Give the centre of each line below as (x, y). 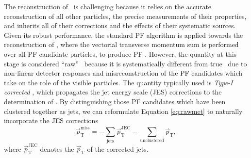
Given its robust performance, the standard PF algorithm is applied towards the (124, 35)
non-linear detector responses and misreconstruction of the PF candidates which (123, 73)
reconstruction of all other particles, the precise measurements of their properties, (125, 16)
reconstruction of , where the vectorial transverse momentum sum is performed (121, 44)
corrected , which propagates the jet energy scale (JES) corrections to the (113, 92)
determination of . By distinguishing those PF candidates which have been (115, 101)
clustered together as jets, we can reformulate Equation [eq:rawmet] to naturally (123, 111)
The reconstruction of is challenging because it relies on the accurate (108, 6)
